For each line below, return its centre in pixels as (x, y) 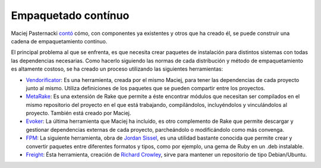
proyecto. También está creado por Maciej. (78, 113)
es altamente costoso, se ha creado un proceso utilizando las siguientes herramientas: (117, 69)
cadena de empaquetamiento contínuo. (59, 41)
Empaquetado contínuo (70, 15)
